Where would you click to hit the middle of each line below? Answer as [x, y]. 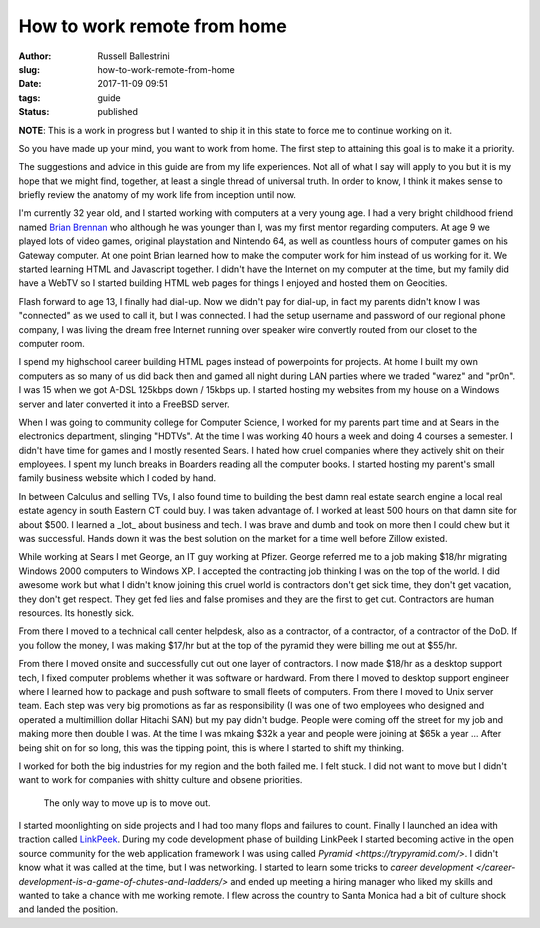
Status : [34, 112]
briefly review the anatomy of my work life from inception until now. [157, 195]
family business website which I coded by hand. [117, 478]
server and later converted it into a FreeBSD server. [124, 404]
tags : [29, 97]
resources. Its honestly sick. [76, 613]
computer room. [51, 343]
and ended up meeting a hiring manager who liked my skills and [362, 881]
